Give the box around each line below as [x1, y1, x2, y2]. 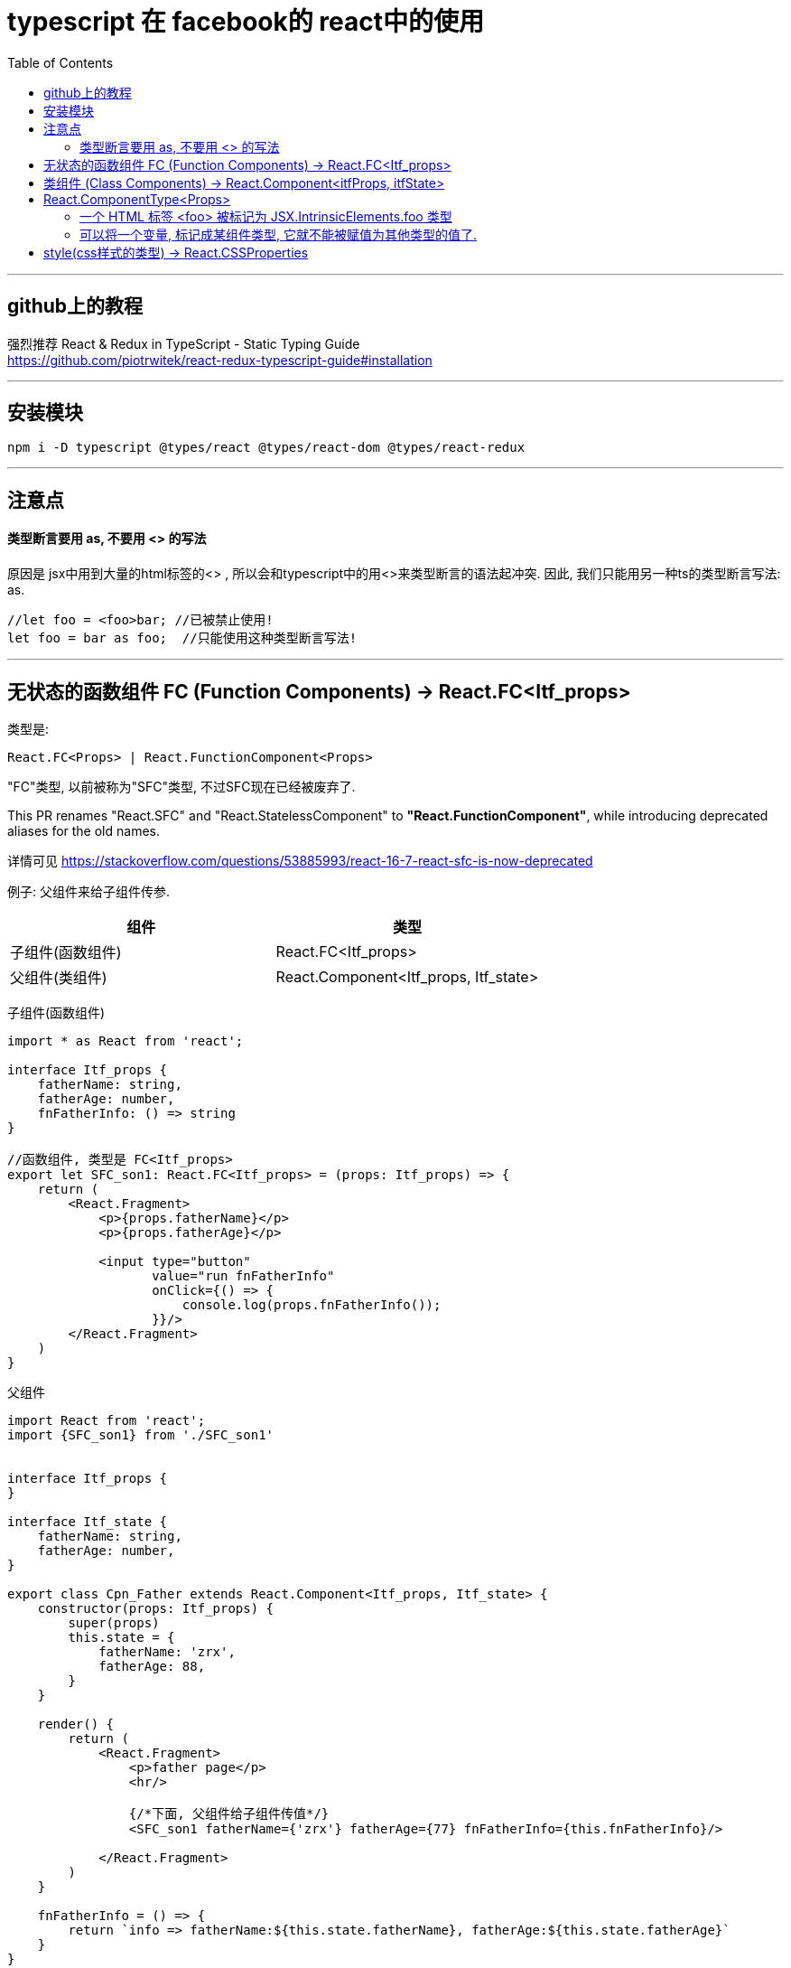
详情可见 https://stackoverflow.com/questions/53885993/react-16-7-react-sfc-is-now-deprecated [7, 852, 593, 868]
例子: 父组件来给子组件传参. [7, 883, 171, 899]
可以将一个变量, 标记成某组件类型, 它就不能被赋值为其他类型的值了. [79, 226, 477, 242]
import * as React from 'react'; [7, 1033, 244, 1048]
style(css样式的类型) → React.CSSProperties [43, 244, 309, 260]
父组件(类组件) [10, 968, 107, 987]
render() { [37, 1716, 115, 1731]
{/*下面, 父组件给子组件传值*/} [128, 1805, 330, 1821]
